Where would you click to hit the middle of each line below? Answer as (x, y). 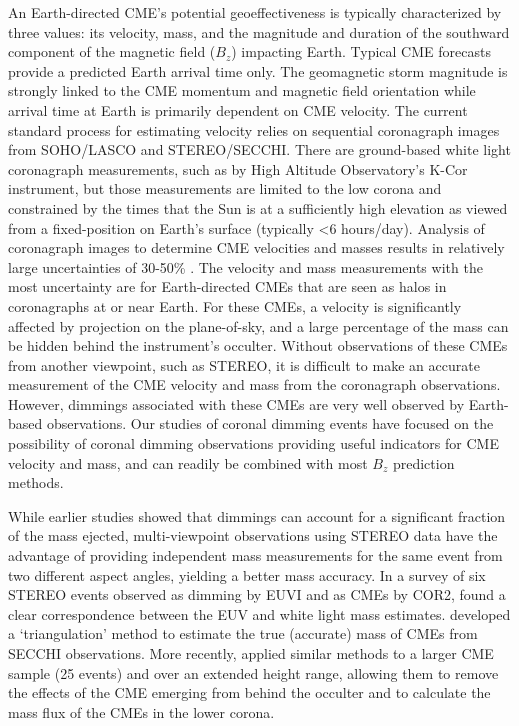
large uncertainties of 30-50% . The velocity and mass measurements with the (245, 266)
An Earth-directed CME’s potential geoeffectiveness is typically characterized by (255, 12)
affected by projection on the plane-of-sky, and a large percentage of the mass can (258, 325)
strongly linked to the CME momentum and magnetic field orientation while (242, 90)
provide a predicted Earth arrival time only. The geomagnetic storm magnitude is (258, 70)
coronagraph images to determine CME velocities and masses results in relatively (256, 247)
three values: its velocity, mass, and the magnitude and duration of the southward (259, 31)
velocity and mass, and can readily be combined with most (188, 462)
